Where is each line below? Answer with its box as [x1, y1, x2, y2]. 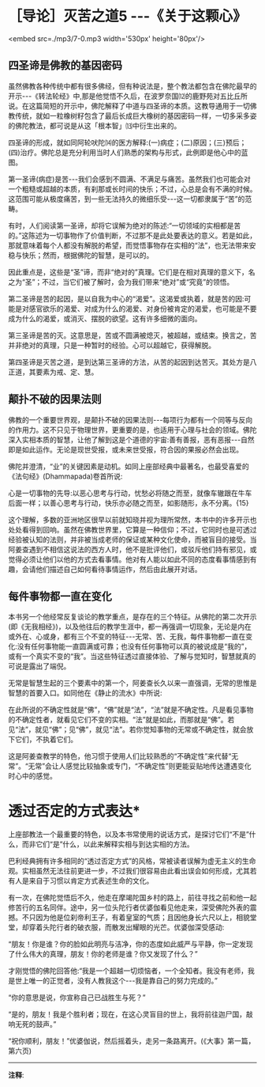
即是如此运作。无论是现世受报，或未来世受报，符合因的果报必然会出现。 [8, 445, 243, 454]
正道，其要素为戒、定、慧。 [8, 367, 99, 377]
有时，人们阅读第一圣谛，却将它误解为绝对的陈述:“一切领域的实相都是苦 [8, 221, 241, 230]
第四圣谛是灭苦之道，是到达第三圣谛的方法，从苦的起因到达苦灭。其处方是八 [8, 357, 257, 366]
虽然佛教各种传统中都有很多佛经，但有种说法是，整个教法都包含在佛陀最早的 [8, 81, 257, 91]
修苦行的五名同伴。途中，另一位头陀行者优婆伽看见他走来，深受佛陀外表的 [8, 903, 250, 912]
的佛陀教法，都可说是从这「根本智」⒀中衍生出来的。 [8, 120, 181, 131]
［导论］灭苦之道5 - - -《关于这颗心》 [8, 7, 247, 25]
